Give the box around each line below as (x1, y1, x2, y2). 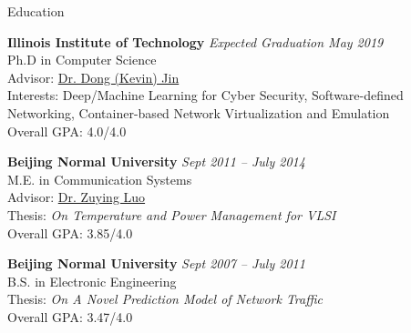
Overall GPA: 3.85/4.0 (7, 223, 133, 242)
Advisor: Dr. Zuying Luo (7, 187, 146, 207)
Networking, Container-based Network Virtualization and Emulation (7, 103, 390, 122)
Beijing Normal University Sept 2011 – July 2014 (7, 152, 305, 171)
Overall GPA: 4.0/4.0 (7, 121, 127, 140)
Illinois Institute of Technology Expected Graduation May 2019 (7, 32, 384, 51)
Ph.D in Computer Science (7, 50, 157, 69)
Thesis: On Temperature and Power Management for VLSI (7, 205, 336, 224)
